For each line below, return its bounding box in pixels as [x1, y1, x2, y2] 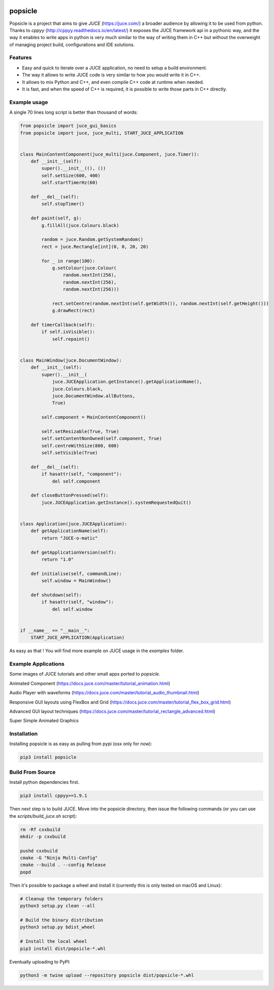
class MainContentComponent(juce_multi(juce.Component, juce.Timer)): [20, 151, 200, 157]
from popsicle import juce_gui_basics [20, 123, 117, 129]
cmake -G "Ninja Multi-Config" [20, 855, 98, 861]
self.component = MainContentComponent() [41, 414, 146, 420]
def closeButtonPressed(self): [30, 493, 109, 498]
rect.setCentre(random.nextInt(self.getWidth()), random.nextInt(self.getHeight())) [52, 300, 269, 306]
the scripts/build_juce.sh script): [9, 813, 77, 819]
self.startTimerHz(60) [41, 180, 98, 185]
